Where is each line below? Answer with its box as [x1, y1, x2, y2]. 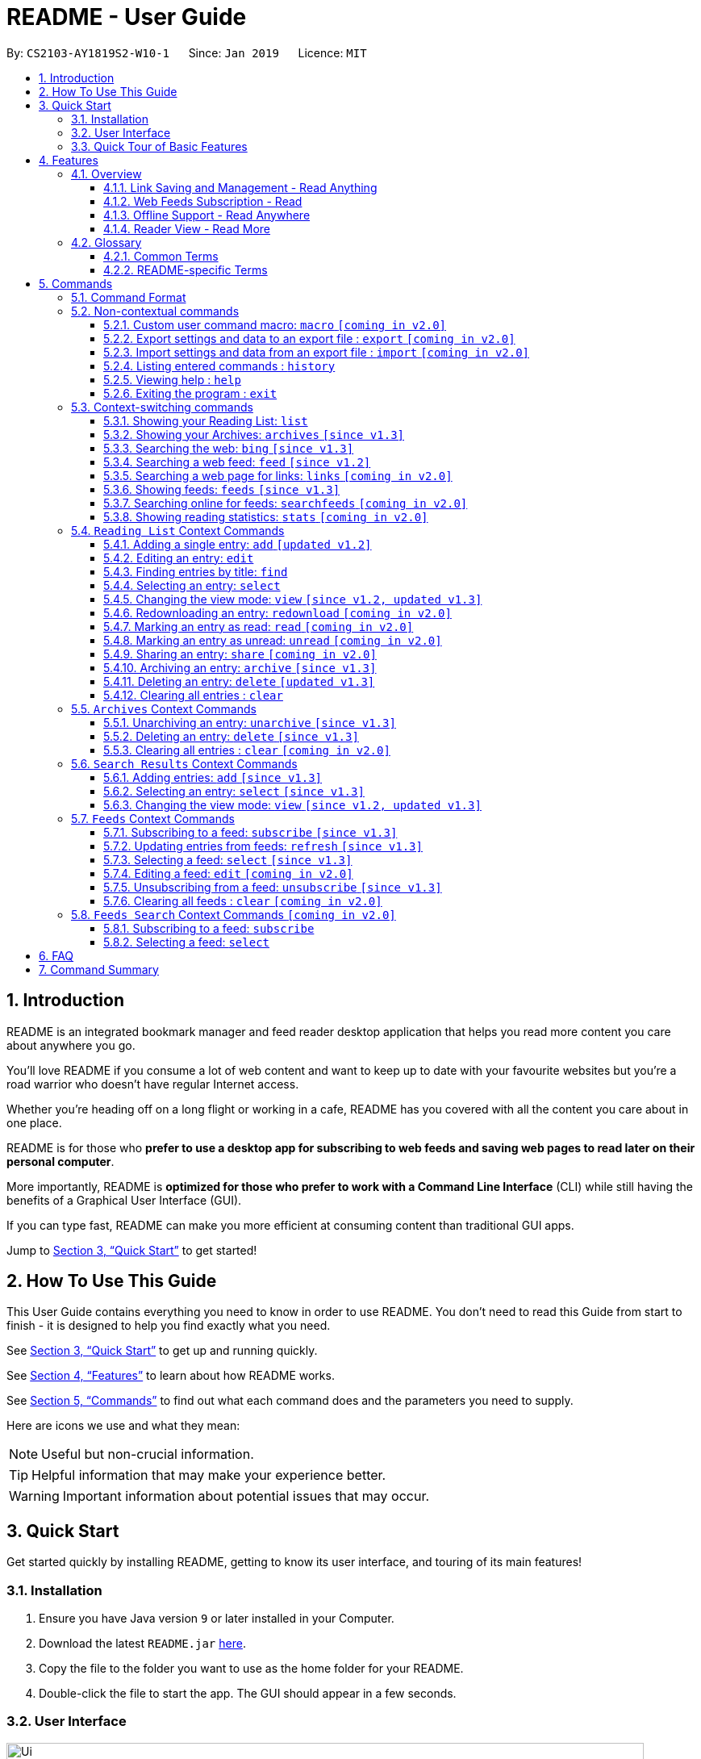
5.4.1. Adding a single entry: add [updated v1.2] [103, 537, 372, 551]
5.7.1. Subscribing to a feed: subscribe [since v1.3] [103, 825, 398, 839]
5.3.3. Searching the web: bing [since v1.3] [103, 441, 354, 455]
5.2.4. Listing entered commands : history [103, 358, 336, 373]
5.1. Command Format [71, 290, 186, 304]
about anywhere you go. [6, 1038, 136, 1052]
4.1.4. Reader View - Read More [103, 221, 271, 236]
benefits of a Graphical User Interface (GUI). [6, 1193, 242, 1207]
